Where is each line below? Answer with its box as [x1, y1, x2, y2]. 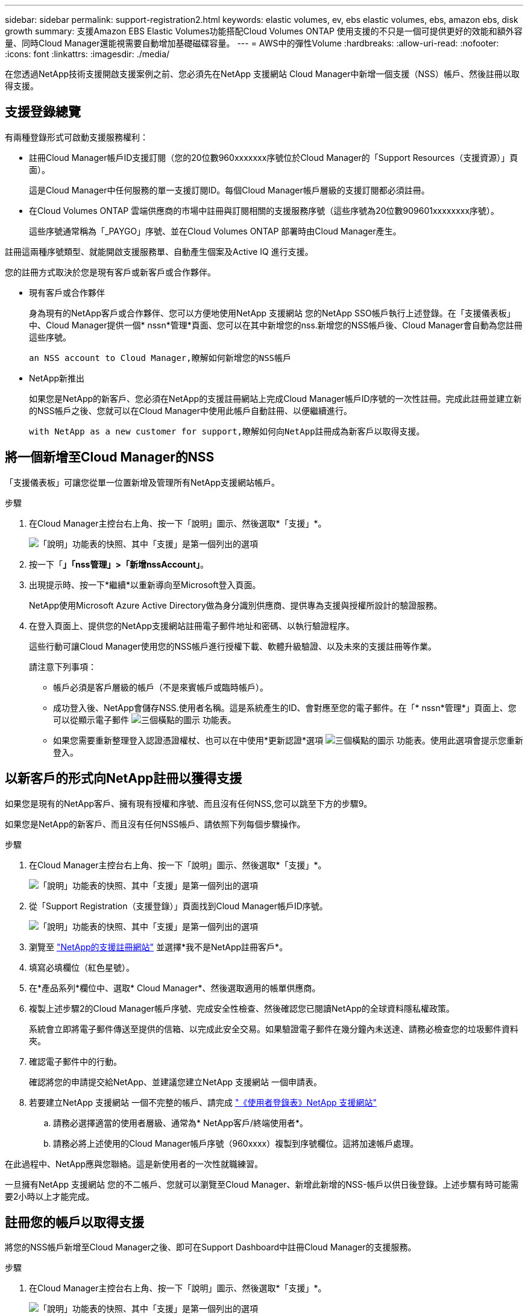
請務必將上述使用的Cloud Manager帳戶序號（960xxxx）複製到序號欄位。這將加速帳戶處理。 [53, 1138, 419, 1148]
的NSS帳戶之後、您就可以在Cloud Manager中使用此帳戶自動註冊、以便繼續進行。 [29, 405, 352, 416]
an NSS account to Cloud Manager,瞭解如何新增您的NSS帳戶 [29, 352, 292, 363]
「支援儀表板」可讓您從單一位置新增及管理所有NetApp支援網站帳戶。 [5, 477, 280, 487]
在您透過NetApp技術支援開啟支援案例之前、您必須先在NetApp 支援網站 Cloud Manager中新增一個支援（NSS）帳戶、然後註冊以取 [5, 69, 520, 79]
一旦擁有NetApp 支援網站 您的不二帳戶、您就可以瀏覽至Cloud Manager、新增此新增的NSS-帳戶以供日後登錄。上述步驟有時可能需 [5, 1179, 519, 1189]
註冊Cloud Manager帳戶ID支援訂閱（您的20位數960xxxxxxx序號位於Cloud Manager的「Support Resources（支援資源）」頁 [29, 152, 518, 163]
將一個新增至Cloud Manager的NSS [5, 450, 215, 465]
